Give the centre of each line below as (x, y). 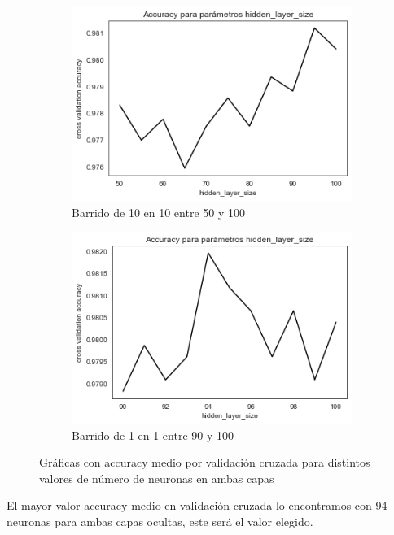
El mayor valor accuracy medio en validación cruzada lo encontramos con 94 (197, 505)
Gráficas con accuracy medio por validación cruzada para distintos (205, 462)
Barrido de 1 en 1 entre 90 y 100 (153, 435)
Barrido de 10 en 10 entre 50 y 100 (159, 212)
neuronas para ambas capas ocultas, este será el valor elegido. (160, 521)
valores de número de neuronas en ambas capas (157, 478)
